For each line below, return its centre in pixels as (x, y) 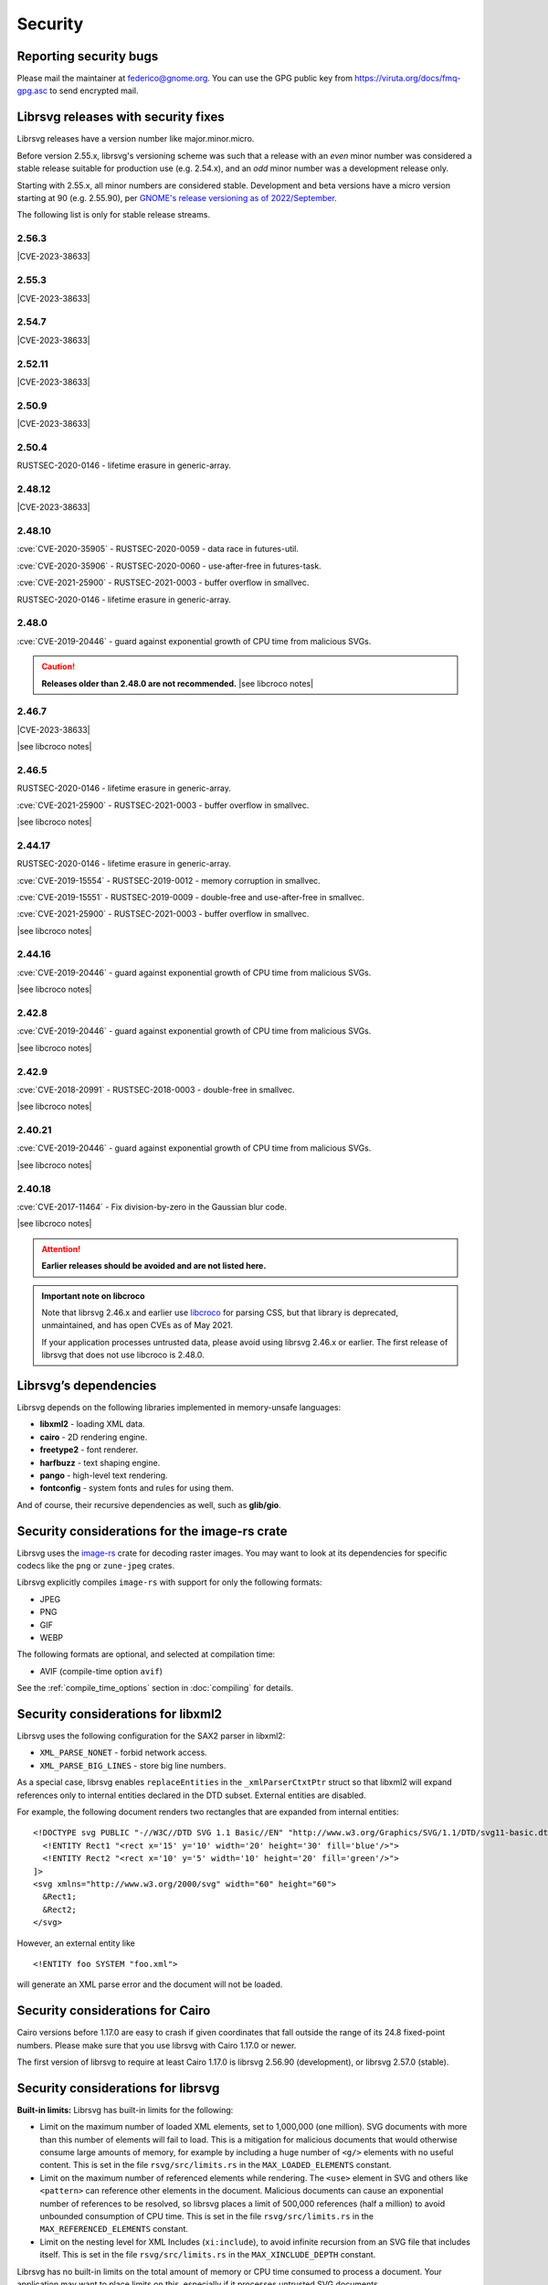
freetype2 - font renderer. (89, 1450)
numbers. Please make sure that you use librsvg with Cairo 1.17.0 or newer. (157, 2045)
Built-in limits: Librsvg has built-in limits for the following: (125, 2110)
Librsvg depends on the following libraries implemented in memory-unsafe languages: (179, 1407)
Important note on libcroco (93, 1296)
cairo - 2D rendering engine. (94, 1437)
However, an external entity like (76, 1943)
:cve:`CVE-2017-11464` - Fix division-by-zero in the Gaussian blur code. (152, 1206)
